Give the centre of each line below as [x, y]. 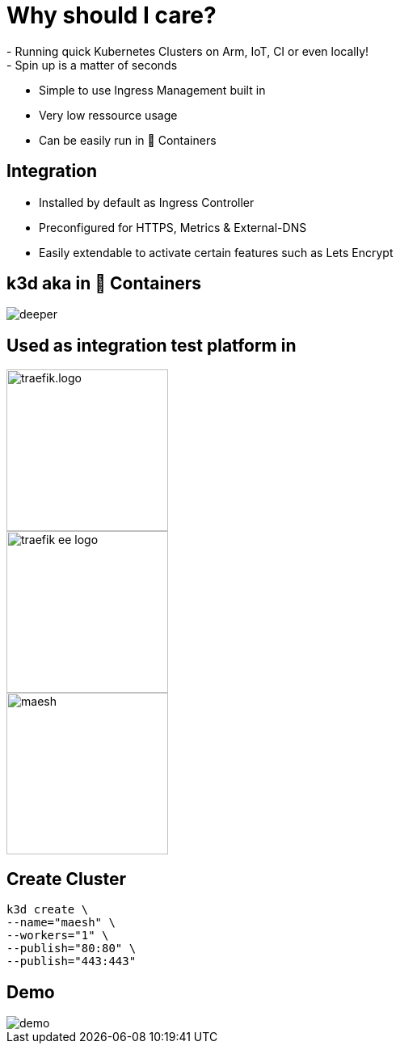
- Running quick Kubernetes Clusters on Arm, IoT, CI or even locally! [188, 51]
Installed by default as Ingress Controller [147, 202]
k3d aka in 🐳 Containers [104, 284]
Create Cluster [67, 879]
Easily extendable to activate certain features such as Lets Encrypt [216, 252]
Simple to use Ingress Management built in [152, 90]
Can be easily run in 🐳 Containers [128, 140]
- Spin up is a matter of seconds [92, 65]
